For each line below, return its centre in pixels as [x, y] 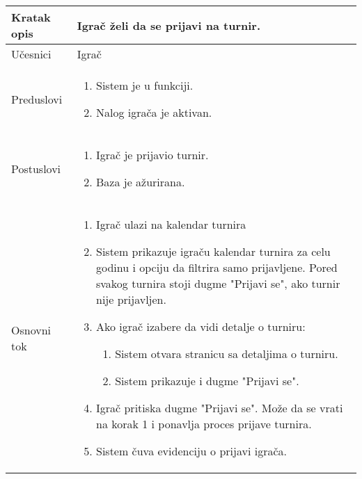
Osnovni [31, 330]
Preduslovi [37, 99]
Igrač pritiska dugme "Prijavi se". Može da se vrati [219, 408]
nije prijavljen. [131, 299]
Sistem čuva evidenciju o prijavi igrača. [191, 451]
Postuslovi [36, 168]
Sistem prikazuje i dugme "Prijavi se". [207, 381]
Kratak [31, 17]
